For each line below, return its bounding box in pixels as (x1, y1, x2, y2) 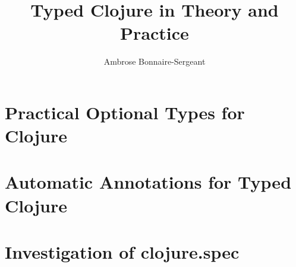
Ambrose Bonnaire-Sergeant (103, 55, 206, 68)
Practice (120, 21, 189, 45)
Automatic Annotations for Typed (5, 170, 292, 194)
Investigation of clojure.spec (5, 240, 240, 264)
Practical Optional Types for (5, 100, 245, 124)
